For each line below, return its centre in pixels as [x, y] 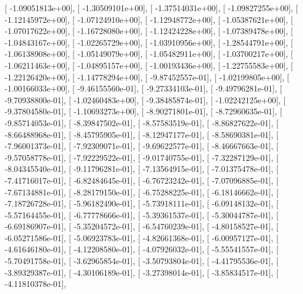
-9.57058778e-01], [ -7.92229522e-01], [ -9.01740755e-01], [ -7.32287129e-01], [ [142, 157]
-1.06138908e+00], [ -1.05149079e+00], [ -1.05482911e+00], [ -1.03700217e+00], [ [149, 54]
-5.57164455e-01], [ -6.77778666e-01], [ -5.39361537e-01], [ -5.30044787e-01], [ [142, 214]
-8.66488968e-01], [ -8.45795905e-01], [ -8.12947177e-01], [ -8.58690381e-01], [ [142, 134]
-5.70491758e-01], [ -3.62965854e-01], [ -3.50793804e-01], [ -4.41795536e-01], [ [142, 261]
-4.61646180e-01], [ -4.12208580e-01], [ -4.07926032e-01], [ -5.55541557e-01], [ [142, 249]
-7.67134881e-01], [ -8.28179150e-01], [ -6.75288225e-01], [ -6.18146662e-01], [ [142, 192]
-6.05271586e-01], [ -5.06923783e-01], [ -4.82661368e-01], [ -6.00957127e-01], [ [142, 237]
